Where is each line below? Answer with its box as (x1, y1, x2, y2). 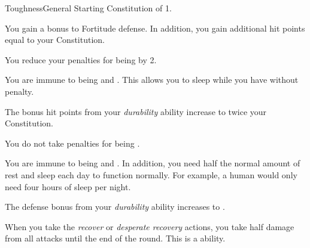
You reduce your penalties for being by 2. (5, 53, 157, 66)
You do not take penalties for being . (5, 137, 140, 149)
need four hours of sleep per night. (5, 180, 131, 193)
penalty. (5, 85, 34, 97)
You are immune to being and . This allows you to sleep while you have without (5, 73, 299, 86)
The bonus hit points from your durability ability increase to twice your (5, 105, 267, 117)
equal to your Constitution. (5, 33, 105, 46)
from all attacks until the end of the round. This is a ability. (5, 232, 226, 244)
